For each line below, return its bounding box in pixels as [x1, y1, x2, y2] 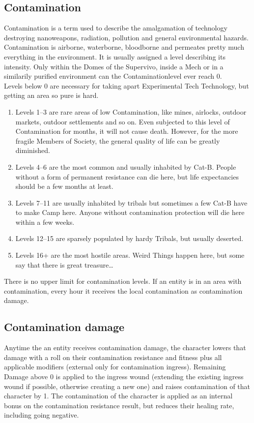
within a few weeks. [15, 216, 75, 227]
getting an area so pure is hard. [4, 90, 99, 100]
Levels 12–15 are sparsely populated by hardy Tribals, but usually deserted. [15, 233, 244, 243]
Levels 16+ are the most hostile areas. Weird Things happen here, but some [15, 250, 245, 260]
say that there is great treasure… [15, 259, 113, 270]
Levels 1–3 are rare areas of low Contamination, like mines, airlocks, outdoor [15, 106, 247, 117]
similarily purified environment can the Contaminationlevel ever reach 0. [4, 71, 222, 81]
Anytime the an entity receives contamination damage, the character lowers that [4, 342, 246, 353]
